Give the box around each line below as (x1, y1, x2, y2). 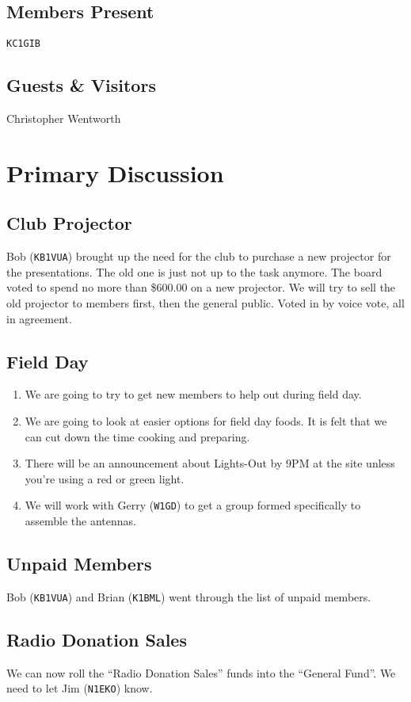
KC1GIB (6, 38, 40, 50)
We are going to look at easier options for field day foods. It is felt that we (25, 413, 387, 429)
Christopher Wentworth (6, 110, 121, 127)
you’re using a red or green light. (25, 470, 185, 486)
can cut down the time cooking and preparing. (25, 428, 250, 444)
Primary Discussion (6, 156, 224, 189)
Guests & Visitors (6, 73, 156, 97)
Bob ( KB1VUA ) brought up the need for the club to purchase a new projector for (6, 248, 391, 265)
